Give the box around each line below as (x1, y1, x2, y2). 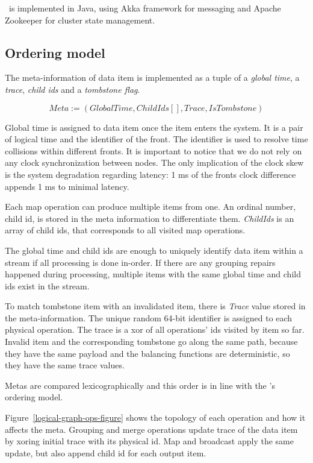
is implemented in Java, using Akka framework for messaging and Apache (8, 2, 281, 14)
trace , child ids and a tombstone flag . (5, 83, 140, 95)
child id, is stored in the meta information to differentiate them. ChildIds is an (5, 212, 294, 224)
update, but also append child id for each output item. (5, 446, 206, 459)
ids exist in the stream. (5, 279, 90, 292)
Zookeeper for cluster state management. (5, 13, 155, 26)
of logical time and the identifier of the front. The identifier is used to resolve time (5, 133, 308, 145)
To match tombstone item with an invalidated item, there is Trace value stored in (5, 300, 306, 312)
